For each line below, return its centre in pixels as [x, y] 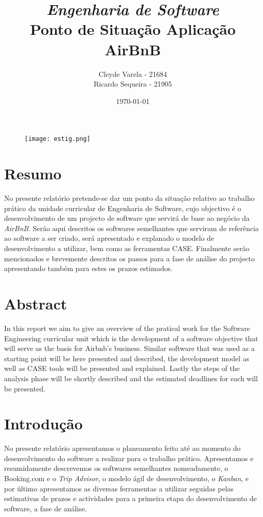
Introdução [43, 423]
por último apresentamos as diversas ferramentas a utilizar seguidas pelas [119, 488]
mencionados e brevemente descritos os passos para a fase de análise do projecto [129, 258]
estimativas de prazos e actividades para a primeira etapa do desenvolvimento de [130, 498]
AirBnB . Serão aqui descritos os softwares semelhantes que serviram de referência [131, 228]
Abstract [36, 303]
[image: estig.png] [57, 139]
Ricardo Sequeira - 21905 [133, 84]
